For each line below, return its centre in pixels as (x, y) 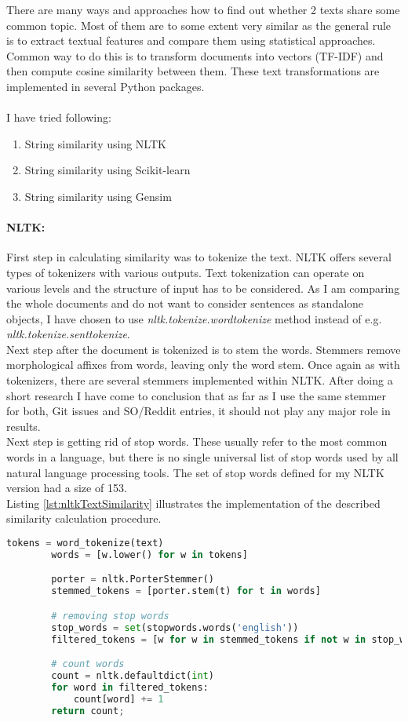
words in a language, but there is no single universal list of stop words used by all (202, 457)
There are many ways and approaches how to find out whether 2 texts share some (203, 9)
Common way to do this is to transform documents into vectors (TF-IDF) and (195, 55)
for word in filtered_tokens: (130, 687)
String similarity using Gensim (98, 196)
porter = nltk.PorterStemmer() (133, 580)
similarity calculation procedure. (84, 518)
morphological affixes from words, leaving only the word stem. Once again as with (203, 365)
